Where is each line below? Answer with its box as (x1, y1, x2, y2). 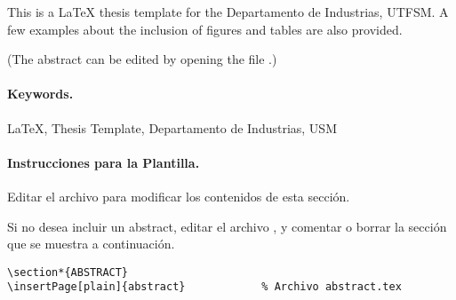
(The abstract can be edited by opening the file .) (7, 50, 277, 68)
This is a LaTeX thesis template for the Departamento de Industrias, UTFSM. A (7, 3, 449, 20)
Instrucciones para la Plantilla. (7, 153, 200, 171)
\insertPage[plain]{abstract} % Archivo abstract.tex (7, 280, 402, 294)
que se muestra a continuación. (7, 234, 175, 253)
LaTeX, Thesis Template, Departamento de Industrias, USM (7, 118, 337, 137)
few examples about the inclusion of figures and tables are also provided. (7, 20, 403, 38)
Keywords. (7, 84, 74, 103)
